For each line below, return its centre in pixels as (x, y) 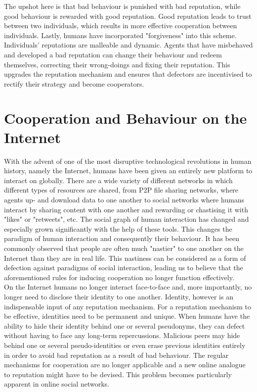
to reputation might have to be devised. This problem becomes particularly (118, 374)
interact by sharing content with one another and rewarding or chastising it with (126, 209)
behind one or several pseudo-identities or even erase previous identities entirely (125, 345)
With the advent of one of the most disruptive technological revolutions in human (128, 161)
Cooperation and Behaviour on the (126, 118)
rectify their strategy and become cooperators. (74, 83)
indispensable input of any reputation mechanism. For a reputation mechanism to (128, 306)
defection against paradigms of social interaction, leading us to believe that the (124, 268)
